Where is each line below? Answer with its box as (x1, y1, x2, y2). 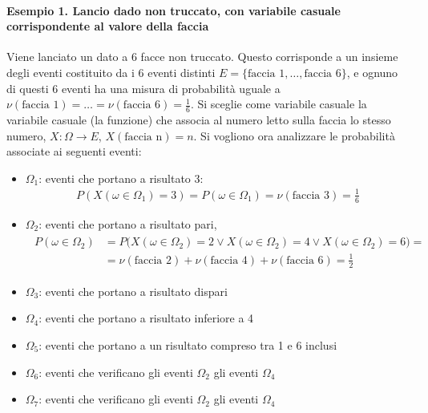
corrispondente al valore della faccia (6, 18, 209, 34)
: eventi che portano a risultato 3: (38, 169, 204, 186)
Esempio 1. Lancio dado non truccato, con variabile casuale (6, 2, 341, 18)
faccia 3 (292, 189, 329, 201)
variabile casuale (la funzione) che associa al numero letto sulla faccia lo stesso (6, 111, 391, 128)
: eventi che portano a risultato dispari (38, 282, 228, 299)
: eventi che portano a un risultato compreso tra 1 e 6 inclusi (38, 336, 337, 353)
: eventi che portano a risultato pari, (38, 215, 217, 232)
